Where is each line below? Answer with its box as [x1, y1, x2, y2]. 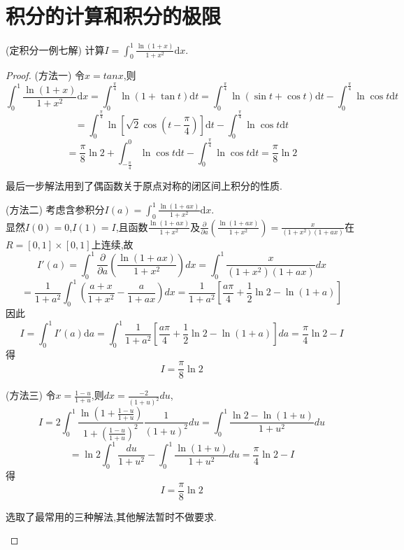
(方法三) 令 [6, 388, 56, 402]
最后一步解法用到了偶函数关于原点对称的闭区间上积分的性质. [6, 178, 282, 192]
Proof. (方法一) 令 [6, 68, 85, 83]
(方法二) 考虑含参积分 [6, 202, 105, 216]
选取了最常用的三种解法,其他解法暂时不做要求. [6, 509, 217, 523]
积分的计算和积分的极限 [6, 1, 222, 30]
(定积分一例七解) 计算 [6, 42, 105, 57]
